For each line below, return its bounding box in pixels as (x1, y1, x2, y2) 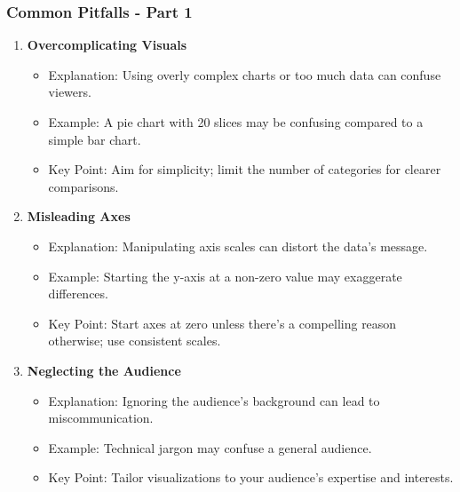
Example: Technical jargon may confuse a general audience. (48, 438, 372, 456)
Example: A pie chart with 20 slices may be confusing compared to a (48, 113, 424, 131)
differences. (48, 284, 108, 303)
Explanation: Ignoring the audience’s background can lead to (48, 391, 380, 409)
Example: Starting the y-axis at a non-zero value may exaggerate (48, 266, 402, 285)
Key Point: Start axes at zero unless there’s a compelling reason (48, 313, 397, 332)
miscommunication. (48, 409, 154, 427)
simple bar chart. (48, 130, 141, 148)
